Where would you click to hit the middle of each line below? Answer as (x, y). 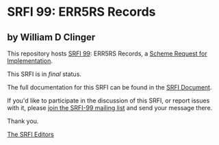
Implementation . (30, 61)
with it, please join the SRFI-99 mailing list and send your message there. (110, 108)
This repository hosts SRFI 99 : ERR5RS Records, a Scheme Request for (107, 53)
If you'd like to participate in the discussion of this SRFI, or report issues (108, 101)
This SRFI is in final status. (44, 74)
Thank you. (23, 121)
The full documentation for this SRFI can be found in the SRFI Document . (109, 87)
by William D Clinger (51, 37)
